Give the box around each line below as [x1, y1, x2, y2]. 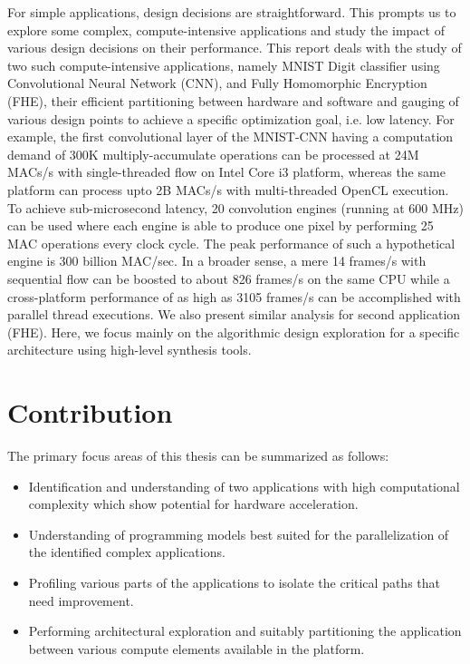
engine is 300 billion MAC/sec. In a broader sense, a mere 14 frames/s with [7, 251, 427, 270]
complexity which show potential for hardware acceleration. [28, 494, 359, 513]
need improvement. [28, 591, 134, 610]
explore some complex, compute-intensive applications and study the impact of [7, 20, 445, 39]
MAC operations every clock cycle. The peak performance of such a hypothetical [7, 233, 456, 252]
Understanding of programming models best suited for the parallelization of [28, 524, 449, 543]
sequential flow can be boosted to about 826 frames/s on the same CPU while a [7, 269, 450, 288]
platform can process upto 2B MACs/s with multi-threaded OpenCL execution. [7, 180, 449, 199]
